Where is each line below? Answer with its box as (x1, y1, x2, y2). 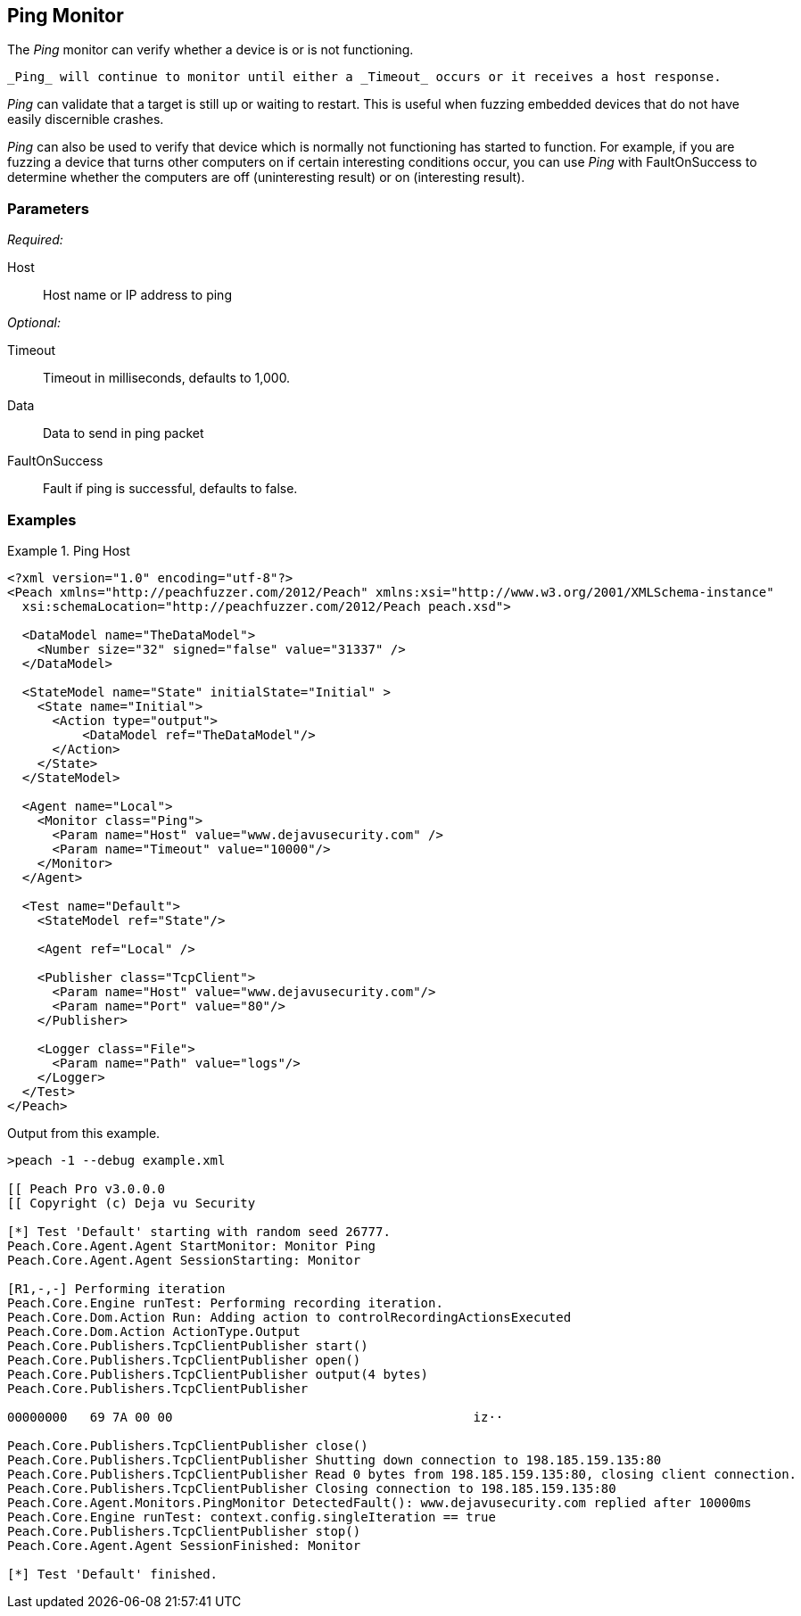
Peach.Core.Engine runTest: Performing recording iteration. (7, 1295, 443, 1310)
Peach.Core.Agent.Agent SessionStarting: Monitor (7, 1252, 361, 1267)
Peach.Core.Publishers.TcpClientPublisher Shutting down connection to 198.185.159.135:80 (7, 1452, 662, 1467)
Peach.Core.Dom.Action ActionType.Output (7, 1323, 301, 1339)
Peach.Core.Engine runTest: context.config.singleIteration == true (7, 1509, 496, 1524)
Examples (7, 510, 77, 529)
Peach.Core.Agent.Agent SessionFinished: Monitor (7, 1538, 361, 1553)
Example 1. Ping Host (7, 542, 130, 558)
